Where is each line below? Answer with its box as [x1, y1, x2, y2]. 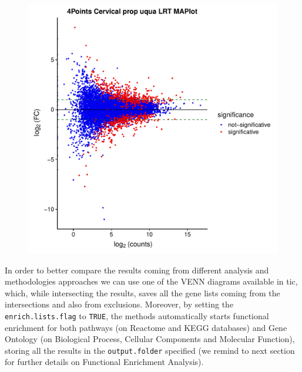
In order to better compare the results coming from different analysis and [5, 263, 269, 276]
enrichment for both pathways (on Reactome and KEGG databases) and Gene [5, 321, 287, 333]
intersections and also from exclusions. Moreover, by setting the [5, 298, 234, 310]
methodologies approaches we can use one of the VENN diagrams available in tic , [5, 275, 298, 288]
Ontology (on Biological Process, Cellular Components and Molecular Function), [5, 333, 295, 345]
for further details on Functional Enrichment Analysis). [5, 356, 204, 368]
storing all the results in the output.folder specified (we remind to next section [5, 344, 295, 356]
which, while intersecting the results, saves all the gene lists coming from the [5, 286, 280, 299]
